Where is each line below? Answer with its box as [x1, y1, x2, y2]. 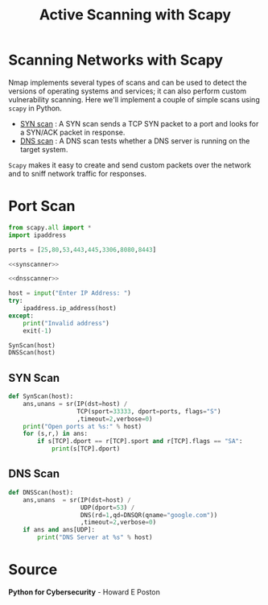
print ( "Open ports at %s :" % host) [23, 422, 142, 430]
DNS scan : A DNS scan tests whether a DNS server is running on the [19, 135, 250, 146]
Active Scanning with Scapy [39, 6, 232, 24]
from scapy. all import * [8, 223, 92, 231]
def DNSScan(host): [8, 488, 74, 496]
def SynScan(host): [8, 392, 74, 400]
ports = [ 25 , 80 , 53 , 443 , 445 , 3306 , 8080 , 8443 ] [8, 246, 157, 254]
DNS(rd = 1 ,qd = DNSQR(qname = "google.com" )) [80, 511, 218, 519]
